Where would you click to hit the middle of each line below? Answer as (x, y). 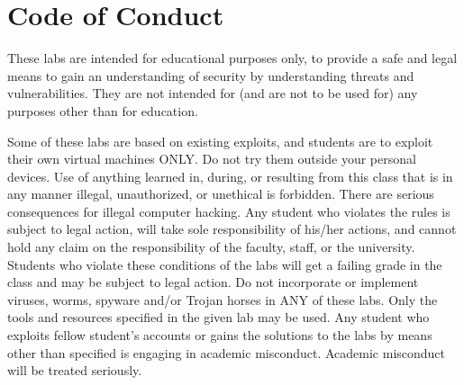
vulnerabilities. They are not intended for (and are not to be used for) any (213, 93)
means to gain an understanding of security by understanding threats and (211, 75)
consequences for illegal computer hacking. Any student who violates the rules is (229, 211)
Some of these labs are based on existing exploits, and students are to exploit (220, 141)
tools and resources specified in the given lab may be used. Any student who (218, 317)
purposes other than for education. (103, 110)
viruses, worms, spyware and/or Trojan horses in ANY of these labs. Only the (223, 299)
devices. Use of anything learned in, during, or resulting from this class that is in (230, 176)
